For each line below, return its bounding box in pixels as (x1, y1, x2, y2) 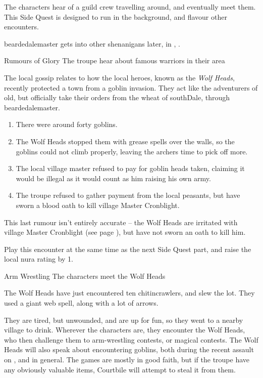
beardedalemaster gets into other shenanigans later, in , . (4, 38, 180, 49)
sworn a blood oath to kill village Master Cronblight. (16, 199, 180, 210)
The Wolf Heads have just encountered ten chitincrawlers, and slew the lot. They (4, 287, 255, 298)
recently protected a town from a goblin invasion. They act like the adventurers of (4, 82, 258, 93)
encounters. (4, 21, 39, 32)
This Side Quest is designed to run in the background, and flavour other (4, 11, 227, 22)
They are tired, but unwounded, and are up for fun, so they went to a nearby (4, 314, 243, 325)
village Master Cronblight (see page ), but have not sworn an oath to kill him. (4, 227, 246, 237)
